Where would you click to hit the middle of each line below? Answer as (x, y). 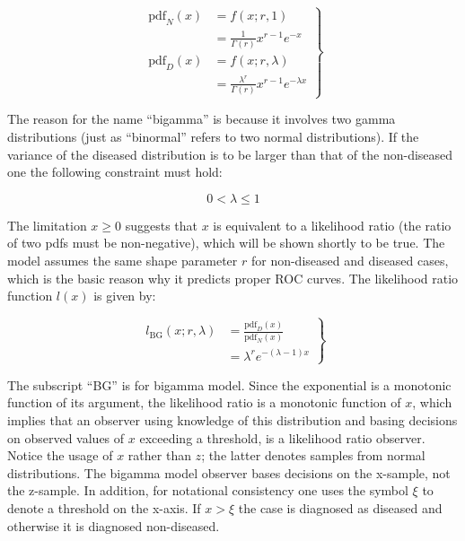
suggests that (162, 225)
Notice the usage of (60, 455)
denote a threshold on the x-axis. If (104, 507)
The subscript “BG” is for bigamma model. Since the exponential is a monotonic (229, 384)
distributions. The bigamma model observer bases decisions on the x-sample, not (229, 472)
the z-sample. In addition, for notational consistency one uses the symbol (208, 490)
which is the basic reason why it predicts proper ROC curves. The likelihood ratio (233, 278)
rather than (159, 455)
